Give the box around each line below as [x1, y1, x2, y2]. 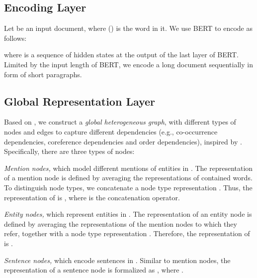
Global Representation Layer [4, 93, 156, 109]
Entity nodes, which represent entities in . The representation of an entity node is [4, 209, 252, 219]
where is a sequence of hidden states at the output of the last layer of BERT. [4, 49, 239, 60]
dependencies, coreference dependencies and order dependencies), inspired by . [4, 136, 242, 146]
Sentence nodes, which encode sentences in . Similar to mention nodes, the [4, 255, 231, 265]
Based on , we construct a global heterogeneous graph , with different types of [4, 117, 236, 127]
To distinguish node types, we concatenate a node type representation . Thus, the [4, 182, 253, 192]
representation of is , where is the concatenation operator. [4, 192, 180, 202]
